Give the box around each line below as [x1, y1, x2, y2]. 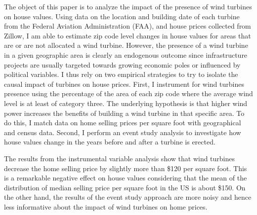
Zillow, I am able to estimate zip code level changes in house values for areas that [4, 30, 251, 40]
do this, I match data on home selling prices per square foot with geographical [4, 117, 241, 128]
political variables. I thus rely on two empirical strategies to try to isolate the [4, 69, 238, 79]
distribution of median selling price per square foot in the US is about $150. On [4, 182, 246, 192]
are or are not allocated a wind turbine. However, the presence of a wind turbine [4, 40, 248, 50]
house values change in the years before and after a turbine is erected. [4, 137, 215, 147]
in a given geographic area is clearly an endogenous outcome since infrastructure [4, 49, 248, 60]
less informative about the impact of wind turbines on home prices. [4, 201, 208, 212]
